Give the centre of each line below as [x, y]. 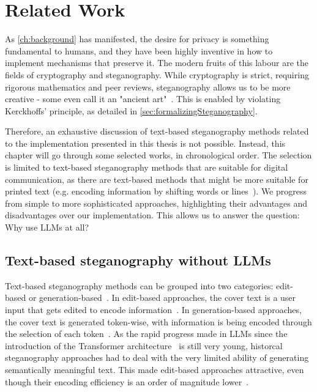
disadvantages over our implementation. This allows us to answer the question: [152, 215]
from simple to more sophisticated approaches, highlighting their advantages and [156, 203]
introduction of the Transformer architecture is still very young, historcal [144, 345]
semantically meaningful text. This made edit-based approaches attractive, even [155, 369]
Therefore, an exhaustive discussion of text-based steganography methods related [157, 131]
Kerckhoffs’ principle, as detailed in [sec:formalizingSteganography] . [131, 110]
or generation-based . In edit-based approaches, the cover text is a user [162, 298]
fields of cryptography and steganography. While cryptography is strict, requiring [157, 74]
